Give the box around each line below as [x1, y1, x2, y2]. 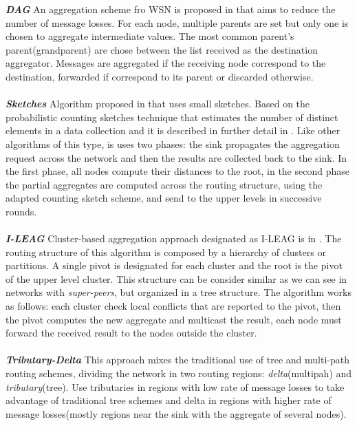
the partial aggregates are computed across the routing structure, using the [6, 177, 323, 191]
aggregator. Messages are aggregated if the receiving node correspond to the [6, 56, 326, 70]
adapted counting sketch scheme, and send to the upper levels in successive [6, 191, 322, 205]
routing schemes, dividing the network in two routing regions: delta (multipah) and [6, 366, 352, 381]
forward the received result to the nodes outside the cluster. [6, 326, 257, 340]
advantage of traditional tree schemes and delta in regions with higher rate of [6, 393, 332, 407]
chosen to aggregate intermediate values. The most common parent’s [6, 29, 294, 43]
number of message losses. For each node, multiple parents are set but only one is [6, 15, 349, 30]
